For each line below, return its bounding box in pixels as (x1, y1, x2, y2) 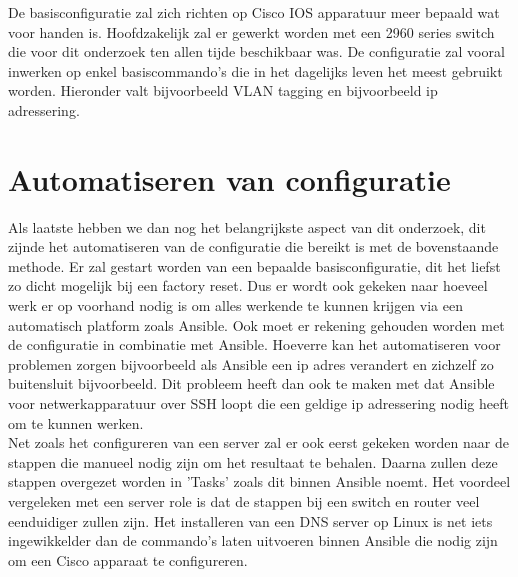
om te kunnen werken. (8, 412, 144, 433)
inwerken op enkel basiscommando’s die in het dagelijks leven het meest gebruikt (8, 60, 503, 81)
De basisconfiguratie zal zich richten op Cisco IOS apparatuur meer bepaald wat (8, 2, 500, 22)
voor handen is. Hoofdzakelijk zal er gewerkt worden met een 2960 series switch (8, 21, 495, 42)
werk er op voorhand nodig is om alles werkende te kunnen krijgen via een (8, 295, 463, 316)
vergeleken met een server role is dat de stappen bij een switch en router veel (8, 491, 480, 511)
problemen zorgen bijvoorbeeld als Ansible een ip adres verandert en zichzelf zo (8, 353, 494, 374)
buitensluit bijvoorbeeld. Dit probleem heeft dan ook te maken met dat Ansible (8, 373, 495, 394)
